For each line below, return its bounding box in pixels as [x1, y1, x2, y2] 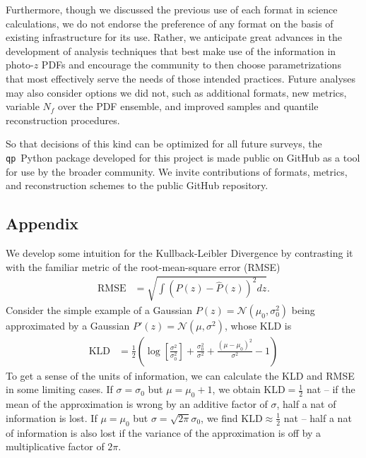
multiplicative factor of [6, 439, 105, 454]
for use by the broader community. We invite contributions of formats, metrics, [6, 164, 348, 179]
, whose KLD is [224, 318, 292, 332]
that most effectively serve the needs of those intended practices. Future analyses [6, 71, 356, 85]
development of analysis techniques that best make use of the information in [6, 43, 336, 58]
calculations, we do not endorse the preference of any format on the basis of [6, 16, 333, 30]
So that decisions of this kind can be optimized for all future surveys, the [6, 136, 322, 151]
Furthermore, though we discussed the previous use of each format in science [6, 2, 338, 16]
